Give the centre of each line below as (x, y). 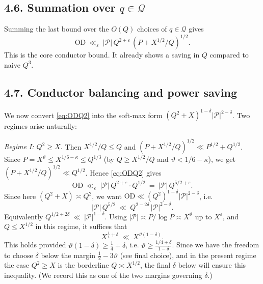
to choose (19, 255)
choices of (152, 29)
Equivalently (24, 216)
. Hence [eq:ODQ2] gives (123, 172)
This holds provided (35, 245)
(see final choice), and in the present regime (188, 255)
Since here (20, 196)
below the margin (68, 255)
